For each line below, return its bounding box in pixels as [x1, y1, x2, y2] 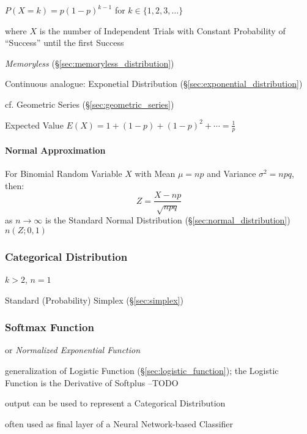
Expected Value [5, 118, 64, 131]
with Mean [135, 167, 176, 180]
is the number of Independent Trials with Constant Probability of [39, 24, 286, 37]
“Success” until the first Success [5, 36, 124, 49]
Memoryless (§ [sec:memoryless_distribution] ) [5, 56, 174, 69]
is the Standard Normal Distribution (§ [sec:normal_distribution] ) [45, 214, 290, 226]
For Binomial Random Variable [5, 167, 122, 180]
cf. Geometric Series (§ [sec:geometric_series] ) [5, 97, 174, 110]
